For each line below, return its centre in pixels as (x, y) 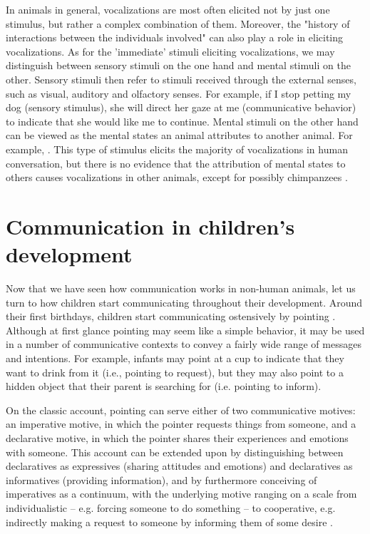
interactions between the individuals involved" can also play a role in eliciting (175, 37)
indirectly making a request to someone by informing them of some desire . (169, 522)
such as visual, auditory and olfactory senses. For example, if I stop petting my (179, 93)
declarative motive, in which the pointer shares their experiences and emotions (177, 437)
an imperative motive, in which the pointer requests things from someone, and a (181, 424)
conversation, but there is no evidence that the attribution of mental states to (176, 163)
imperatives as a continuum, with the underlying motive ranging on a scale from (181, 494)
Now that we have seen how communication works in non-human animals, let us (181, 288)
